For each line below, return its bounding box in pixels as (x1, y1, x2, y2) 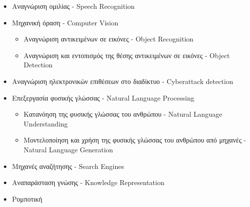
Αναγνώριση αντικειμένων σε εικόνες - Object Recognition (23, 34, 194, 44)
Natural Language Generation (23, 144, 113, 154)
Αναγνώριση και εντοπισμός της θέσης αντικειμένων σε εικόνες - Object (23, 50, 230, 60)
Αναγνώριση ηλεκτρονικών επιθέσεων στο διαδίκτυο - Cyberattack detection (12, 76, 233, 86)
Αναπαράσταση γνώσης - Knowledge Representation (12, 177, 165, 187)
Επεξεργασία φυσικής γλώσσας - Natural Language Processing (12, 92, 194, 103)
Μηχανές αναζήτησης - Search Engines (12, 161, 125, 171)
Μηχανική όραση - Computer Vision (12, 17, 119, 27)
